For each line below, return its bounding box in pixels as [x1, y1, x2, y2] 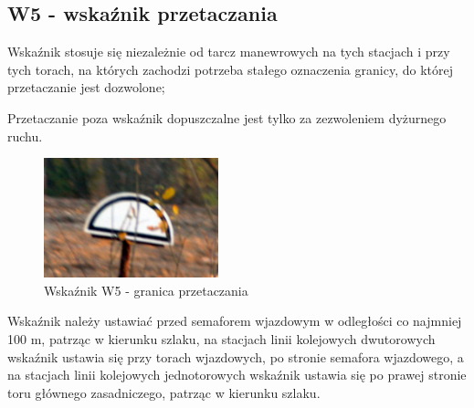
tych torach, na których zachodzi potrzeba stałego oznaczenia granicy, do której [7, 59, 453, 78]
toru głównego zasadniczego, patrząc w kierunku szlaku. [7, 382, 321, 402]
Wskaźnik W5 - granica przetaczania [44, 280, 248, 299]
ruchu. [7, 126, 43, 145]
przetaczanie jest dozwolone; [7, 78, 165, 97]
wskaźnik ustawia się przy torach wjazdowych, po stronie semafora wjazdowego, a [7, 347, 464, 366]
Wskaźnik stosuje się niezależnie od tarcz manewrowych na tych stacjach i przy [7, 42, 450, 61]
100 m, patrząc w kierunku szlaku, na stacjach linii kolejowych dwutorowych [7, 329, 436, 348]
